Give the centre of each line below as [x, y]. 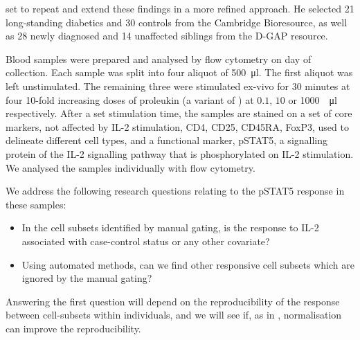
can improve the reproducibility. [73, 328]
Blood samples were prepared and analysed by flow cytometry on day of [159, 59]
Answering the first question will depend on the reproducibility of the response [173, 301]
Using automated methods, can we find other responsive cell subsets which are [188, 264]
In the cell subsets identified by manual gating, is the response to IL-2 [170, 227]
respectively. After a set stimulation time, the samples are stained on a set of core [179, 113]
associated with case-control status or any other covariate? [146, 241]
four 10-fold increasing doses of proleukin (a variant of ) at [130, 99]
